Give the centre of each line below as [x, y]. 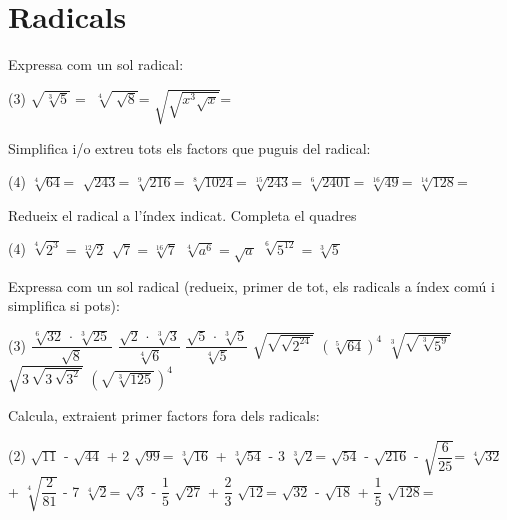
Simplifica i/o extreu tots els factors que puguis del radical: [189, 147]
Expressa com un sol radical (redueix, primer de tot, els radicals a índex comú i [251, 285]
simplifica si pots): [64, 305]
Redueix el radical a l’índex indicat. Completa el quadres [182, 214]
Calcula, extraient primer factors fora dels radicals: [164, 415]
